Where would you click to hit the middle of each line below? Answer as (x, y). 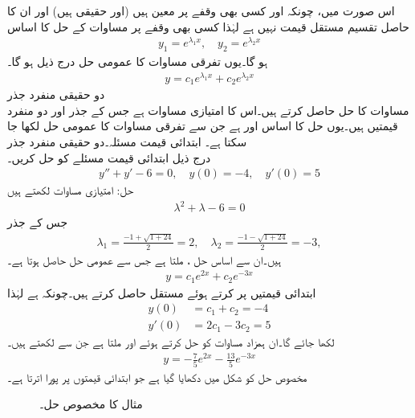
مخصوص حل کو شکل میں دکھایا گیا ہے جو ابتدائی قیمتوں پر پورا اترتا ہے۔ (157, 377)
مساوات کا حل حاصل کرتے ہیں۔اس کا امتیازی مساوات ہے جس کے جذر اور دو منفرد (208, 110)
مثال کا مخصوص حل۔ (91, 404)
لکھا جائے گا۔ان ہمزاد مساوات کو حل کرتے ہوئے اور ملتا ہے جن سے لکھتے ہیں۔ (171, 342)
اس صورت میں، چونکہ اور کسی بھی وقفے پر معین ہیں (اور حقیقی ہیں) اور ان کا (201, 10)
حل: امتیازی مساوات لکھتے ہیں (71, 190)
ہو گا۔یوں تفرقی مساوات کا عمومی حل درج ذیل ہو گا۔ (138, 61)
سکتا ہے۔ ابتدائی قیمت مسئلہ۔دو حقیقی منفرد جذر (127, 142)
